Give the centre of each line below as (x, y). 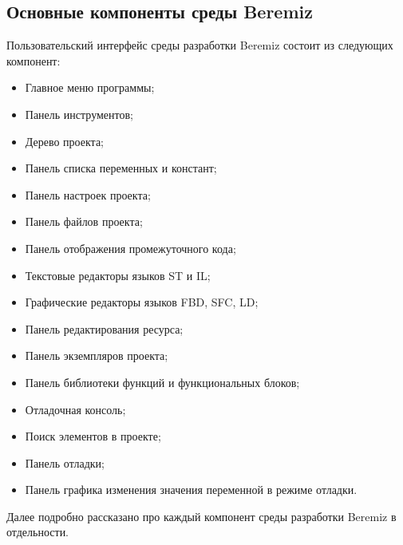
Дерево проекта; (65, 141)
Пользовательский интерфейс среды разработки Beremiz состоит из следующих (200, 45)
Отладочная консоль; (75, 409)
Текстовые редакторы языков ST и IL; (118, 275)
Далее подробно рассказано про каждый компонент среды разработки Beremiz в (201, 516)
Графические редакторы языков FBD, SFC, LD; (142, 302)
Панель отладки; (65, 462)
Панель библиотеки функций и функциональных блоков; (162, 382)
